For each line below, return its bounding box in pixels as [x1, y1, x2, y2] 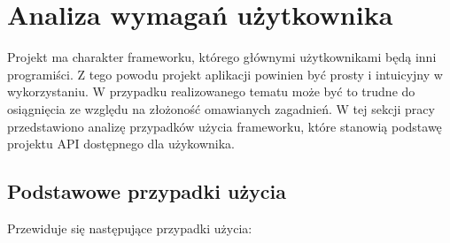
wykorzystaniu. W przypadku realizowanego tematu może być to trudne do [7, 82, 415, 101]
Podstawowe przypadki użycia [7, 178, 287, 205]
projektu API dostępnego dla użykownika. [7, 134, 236, 153]
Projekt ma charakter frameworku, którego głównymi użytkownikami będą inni [7, 48, 437, 66]
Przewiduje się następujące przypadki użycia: [7, 218, 252, 237]
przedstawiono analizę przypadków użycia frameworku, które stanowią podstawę [7, 117, 442, 135]
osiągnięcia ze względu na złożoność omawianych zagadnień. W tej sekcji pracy [7, 99, 435, 118]
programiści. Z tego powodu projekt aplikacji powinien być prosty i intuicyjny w [7, 65, 443, 83]
